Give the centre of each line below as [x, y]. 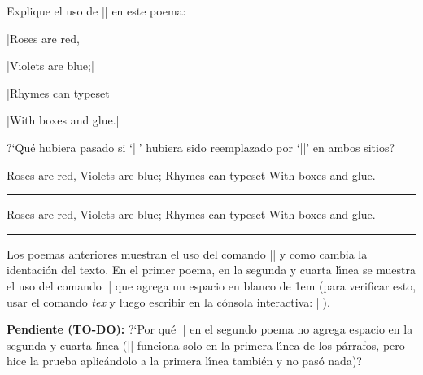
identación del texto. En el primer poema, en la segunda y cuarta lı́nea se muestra [211, 270]
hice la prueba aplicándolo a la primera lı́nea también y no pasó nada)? [184, 361]
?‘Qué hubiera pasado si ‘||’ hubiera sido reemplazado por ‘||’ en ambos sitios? [201, 147]
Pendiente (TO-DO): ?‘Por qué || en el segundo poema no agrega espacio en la [210, 329]
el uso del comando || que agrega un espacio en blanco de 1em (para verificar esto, [211, 285]
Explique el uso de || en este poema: [96, 11]
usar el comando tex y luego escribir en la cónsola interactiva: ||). [168, 301]
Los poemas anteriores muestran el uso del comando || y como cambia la [187, 253]
